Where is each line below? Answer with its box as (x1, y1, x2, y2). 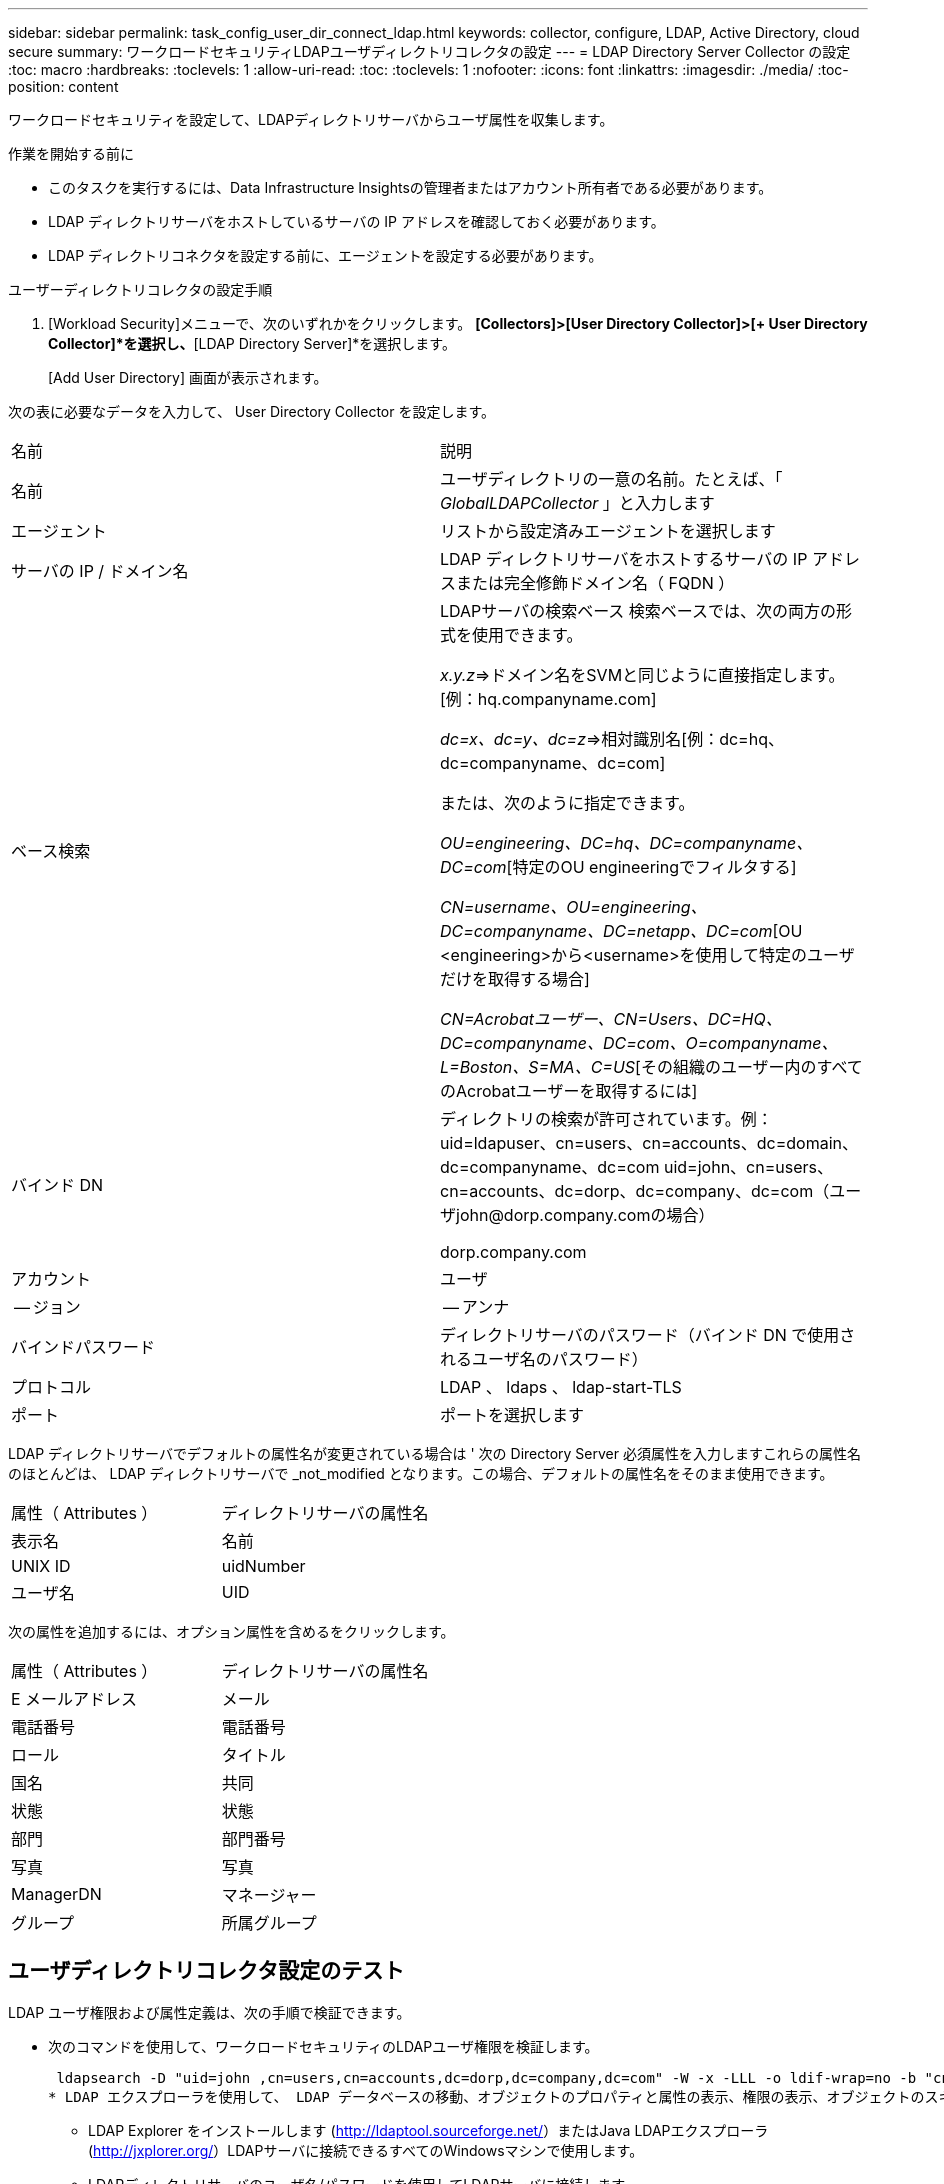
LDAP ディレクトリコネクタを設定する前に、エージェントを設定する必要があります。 (48, 247, 603, 264)
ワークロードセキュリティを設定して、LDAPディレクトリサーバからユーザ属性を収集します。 (8, 111, 614, 128)
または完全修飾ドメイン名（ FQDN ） (456, 573, 735, 593)
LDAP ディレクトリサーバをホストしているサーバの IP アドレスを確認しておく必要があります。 (48, 213, 665, 230)
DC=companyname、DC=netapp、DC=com (440, 921, 773, 941)
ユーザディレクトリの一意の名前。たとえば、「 (440, 469, 783, 489)
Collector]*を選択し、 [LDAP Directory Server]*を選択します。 (48, 335, 456, 352)
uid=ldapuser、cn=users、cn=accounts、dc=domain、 (440, 1133, 859, 1153)
